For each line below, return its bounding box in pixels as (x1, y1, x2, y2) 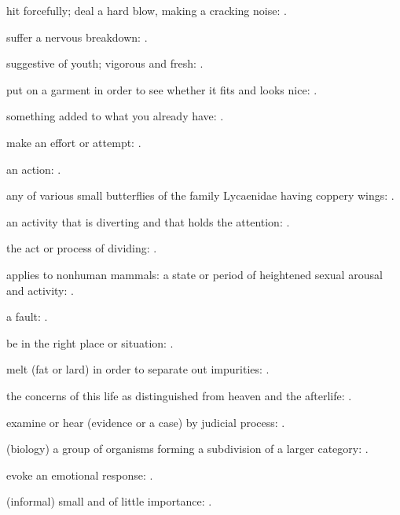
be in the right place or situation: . (6, 334, 174, 351)
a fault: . (6, 308, 48, 325)
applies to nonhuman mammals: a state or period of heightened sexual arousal (6, 266, 383, 282)
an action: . (6, 160, 61, 177)
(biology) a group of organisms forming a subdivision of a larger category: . (6, 440, 369, 457)
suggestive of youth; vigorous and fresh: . (6, 55, 204, 72)
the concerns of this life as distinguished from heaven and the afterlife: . (6, 387, 352, 403)
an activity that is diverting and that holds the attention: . (6, 213, 290, 230)
